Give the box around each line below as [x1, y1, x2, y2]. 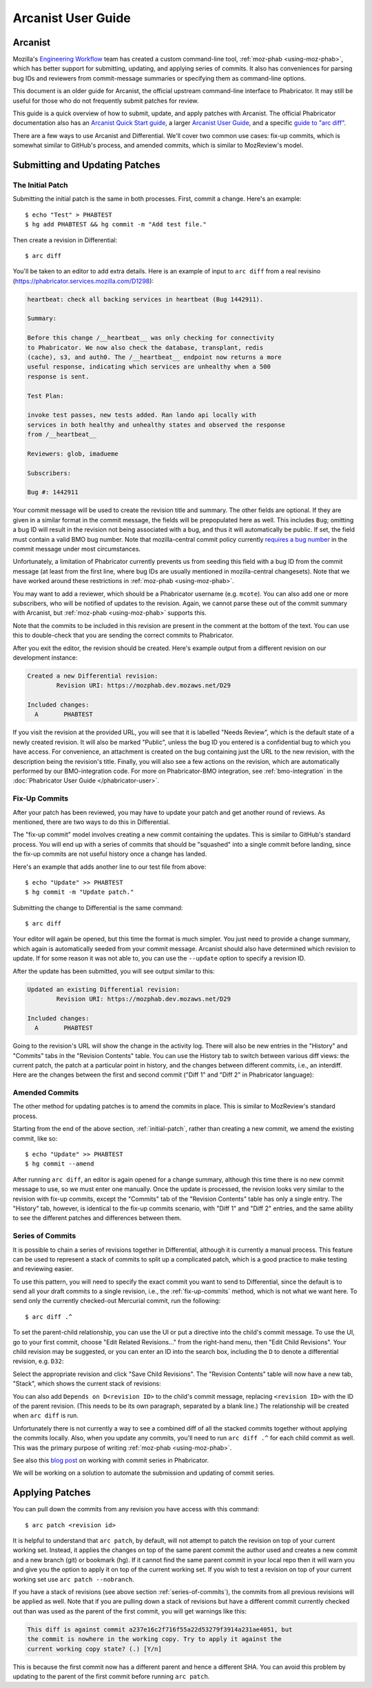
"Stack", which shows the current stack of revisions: [12, 1380, 161, 1388]
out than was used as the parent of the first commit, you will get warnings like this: [12, 1607, 247, 1615]
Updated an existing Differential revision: [27, 985, 180, 993]
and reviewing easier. [12, 1265, 74, 1273]
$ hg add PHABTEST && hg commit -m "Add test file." [25, 221, 207, 228]
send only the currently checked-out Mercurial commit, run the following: [12, 1297, 220, 1305]
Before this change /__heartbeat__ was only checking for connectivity [27, 334, 275, 342]
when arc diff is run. [12, 1411, 79, 1420]
